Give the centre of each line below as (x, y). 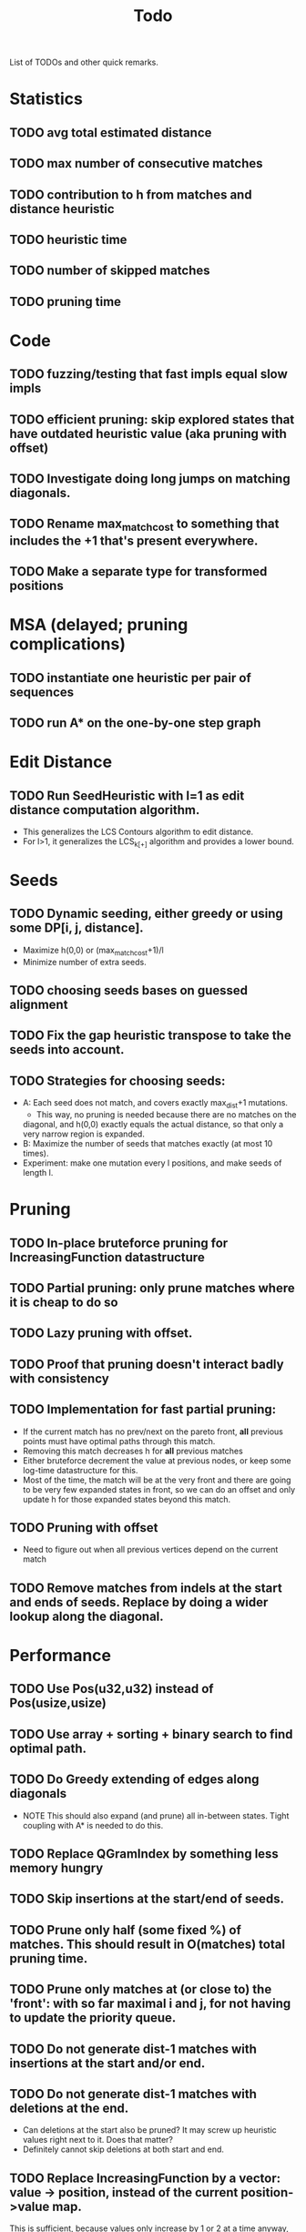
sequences (42, 692)
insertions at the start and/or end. (107, 2063)
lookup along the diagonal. (87, 1616)
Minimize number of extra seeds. (85, 962)
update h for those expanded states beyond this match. (127, 1499)
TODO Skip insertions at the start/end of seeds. (147, 1899)
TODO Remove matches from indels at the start (146, 1588)
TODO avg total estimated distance (111, 132)
